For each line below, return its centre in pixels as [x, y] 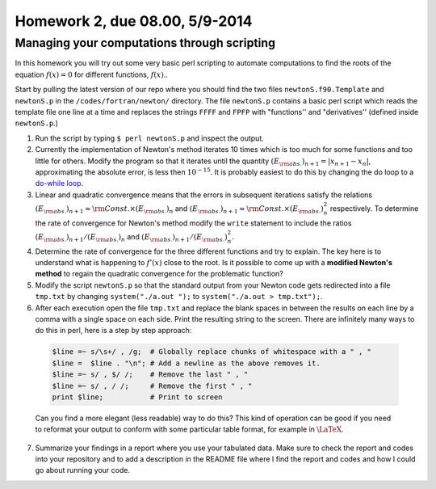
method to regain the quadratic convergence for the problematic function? [159, 274]
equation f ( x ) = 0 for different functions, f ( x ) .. [92, 74]
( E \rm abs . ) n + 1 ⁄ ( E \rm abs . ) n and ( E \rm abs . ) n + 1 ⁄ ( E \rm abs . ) [131, 237]
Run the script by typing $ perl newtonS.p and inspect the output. [149, 138]
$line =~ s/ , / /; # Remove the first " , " [152, 386]
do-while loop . [59, 183]
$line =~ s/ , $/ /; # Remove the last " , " [150, 375]
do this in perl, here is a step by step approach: [113, 331]
